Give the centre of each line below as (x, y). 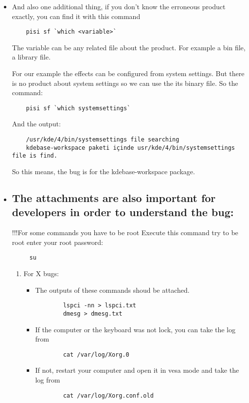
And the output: (36, 124)
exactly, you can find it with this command (76, 16)
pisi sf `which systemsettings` (78, 108)
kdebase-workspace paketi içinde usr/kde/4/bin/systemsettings (130, 148)
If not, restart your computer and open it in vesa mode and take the (137, 370)
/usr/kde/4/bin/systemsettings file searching (103, 140)
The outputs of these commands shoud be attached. (112, 290)
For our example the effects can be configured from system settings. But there (128, 73)
